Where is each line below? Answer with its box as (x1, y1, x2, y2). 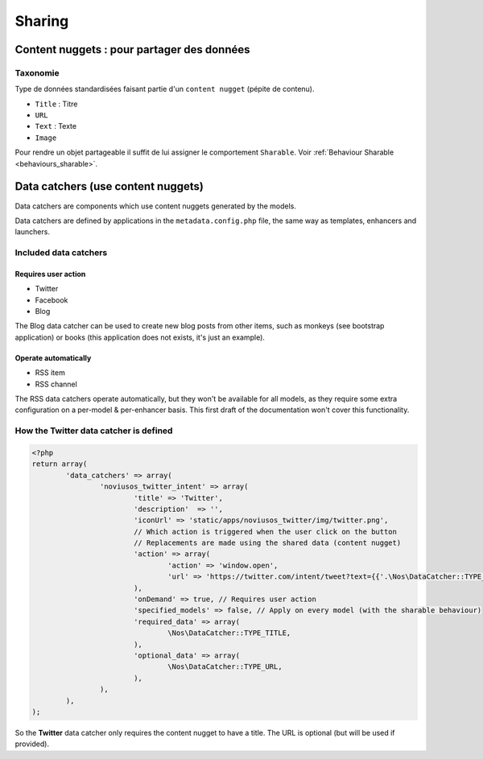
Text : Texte (35, 122, 76, 131)
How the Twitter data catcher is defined (14, 425, 173, 436)
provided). (14, 739, 50, 749)
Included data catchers (14, 247, 108, 258)
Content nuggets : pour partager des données (14, 43, 250, 56)
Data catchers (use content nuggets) (14, 179, 204, 193)
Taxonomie (14, 67, 60, 78)
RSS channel (35, 379, 78, 389)
